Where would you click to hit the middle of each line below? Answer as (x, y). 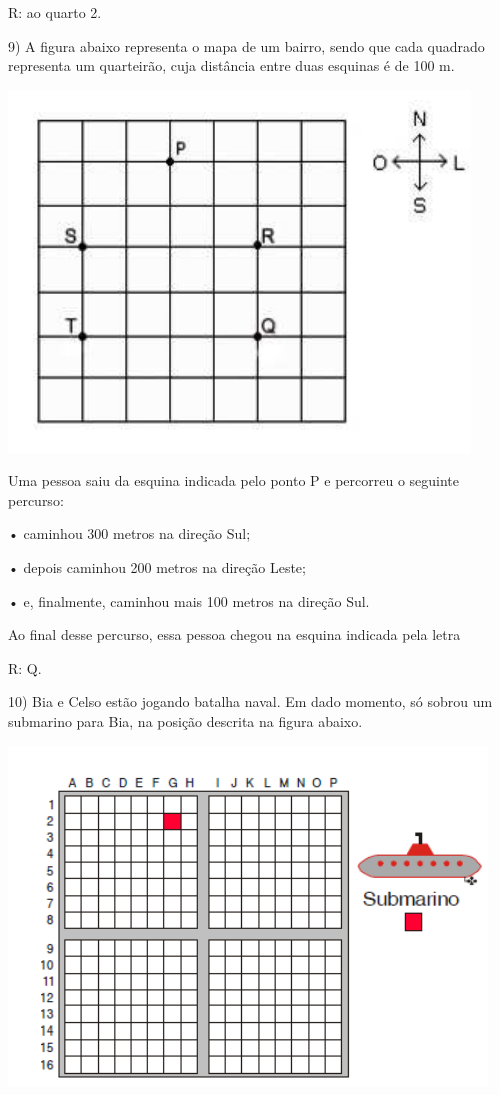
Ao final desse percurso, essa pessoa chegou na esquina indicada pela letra (234, 634)
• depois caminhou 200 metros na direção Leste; (157, 566)
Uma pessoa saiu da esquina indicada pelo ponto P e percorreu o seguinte (234, 480)
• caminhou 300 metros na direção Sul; (129, 533)
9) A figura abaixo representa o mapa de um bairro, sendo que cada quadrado (246, 45)
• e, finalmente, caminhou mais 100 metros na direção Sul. (189, 600)
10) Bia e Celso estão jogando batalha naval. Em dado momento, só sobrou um (250, 701)
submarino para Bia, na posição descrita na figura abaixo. (185, 720)
